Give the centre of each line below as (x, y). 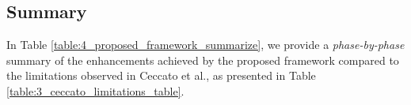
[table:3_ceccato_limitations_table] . (95, 90)
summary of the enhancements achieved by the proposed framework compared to (203, 60)
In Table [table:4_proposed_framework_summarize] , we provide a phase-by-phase (205, 45)
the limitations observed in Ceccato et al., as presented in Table (161, 75)
